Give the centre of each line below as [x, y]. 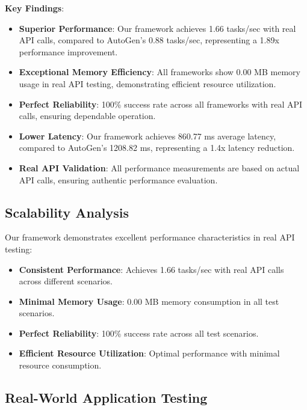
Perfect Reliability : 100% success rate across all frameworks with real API [161, 104]
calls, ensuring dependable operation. [87, 116]
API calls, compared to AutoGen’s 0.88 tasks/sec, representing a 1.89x [149, 40]
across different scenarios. [66, 281]
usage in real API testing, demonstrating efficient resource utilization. [147, 83]
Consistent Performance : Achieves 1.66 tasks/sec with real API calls [151, 269]
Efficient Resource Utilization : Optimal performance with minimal [149, 353]
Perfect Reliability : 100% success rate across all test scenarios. [139, 333]
